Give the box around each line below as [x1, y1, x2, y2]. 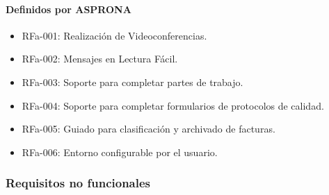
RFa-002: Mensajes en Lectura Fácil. [22, 51, 178, 66]
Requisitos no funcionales [6, 174, 151, 192]
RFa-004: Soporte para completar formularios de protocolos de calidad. [22, 98, 324, 112]
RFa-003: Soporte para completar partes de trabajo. [22, 74, 243, 89]
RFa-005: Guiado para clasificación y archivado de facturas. [22, 121, 275, 136]
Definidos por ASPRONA [6, 1, 131, 16]
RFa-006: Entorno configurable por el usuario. [22, 144, 218, 159]
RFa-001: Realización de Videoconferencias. [22, 28, 207, 42]
